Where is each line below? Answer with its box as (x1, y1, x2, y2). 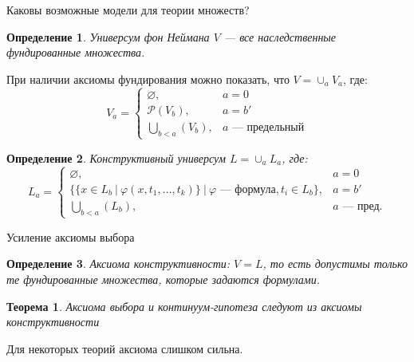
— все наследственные (223, 28, 337, 45)
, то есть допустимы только (262, 255, 408, 272)
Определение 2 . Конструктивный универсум (6, 149, 226, 166)
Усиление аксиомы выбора (6, 228, 135, 245)
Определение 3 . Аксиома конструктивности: (6, 255, 231, 272)
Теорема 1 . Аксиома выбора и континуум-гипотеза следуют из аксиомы (6, 297, 362, 314)
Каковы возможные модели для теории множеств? (6, 2, 250, 18)
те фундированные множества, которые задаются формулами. (6, 270, 321, 287)
